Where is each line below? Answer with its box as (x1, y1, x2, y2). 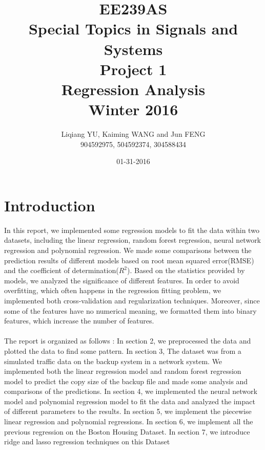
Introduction (4, 194, 95, 215)
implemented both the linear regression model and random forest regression (4, 366, 241, 376)
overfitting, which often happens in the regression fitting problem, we (4, 285, 221, 296)
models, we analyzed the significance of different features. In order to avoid (4, 275, 239, 285)
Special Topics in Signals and (28, 18, 238, 39)
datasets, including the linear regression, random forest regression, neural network (4, 235, 261, 245)
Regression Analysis (61, 78, 206, 99)
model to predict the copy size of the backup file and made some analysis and (4, 375, 248, 386)
